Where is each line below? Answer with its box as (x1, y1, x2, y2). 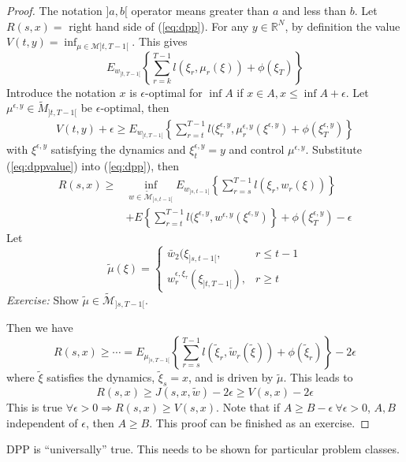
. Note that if (216, 399, 281, 415)
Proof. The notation (6, 2, 102, 18)
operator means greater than (131, 2, 270, 18)
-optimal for (145, 84, 203, 100)
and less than (282, 2, 347, 18)
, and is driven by (188, 369, 274, 386)
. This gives (132, 33, 188, 50)
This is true (6, 399, 62, 415)
